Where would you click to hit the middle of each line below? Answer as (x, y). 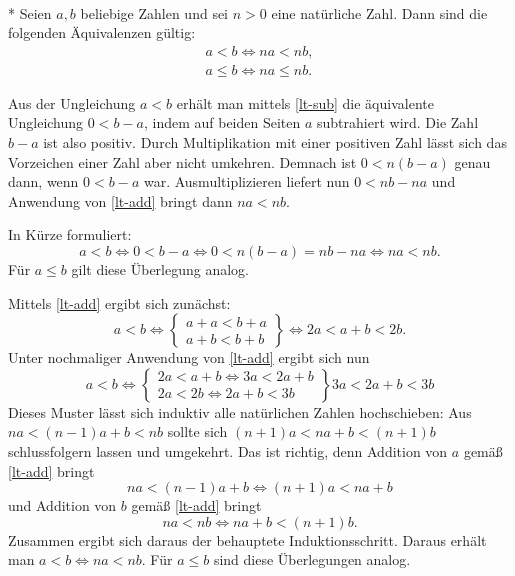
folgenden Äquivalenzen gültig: (102, 32)
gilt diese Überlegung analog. (160, 269)
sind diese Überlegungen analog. (312, 559)
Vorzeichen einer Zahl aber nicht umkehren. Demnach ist (182, 161)
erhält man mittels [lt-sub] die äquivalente (305, 102)
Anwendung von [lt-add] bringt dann (120, 200)
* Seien (30, 12)
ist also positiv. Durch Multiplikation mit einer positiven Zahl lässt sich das (275, 142)
